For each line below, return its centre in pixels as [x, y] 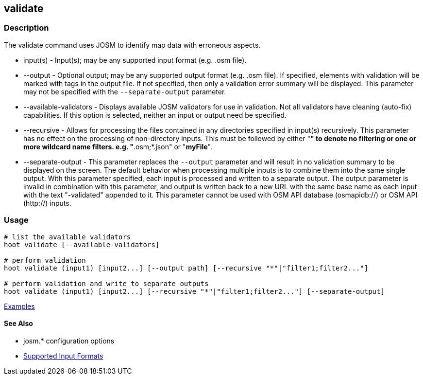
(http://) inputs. [47, 203]
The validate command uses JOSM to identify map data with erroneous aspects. [132, 45]
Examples [19, 306]
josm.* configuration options [69, 341]
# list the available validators [68, 237]
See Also [18, 324]
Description [26, 28]
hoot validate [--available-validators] [82, 244]
